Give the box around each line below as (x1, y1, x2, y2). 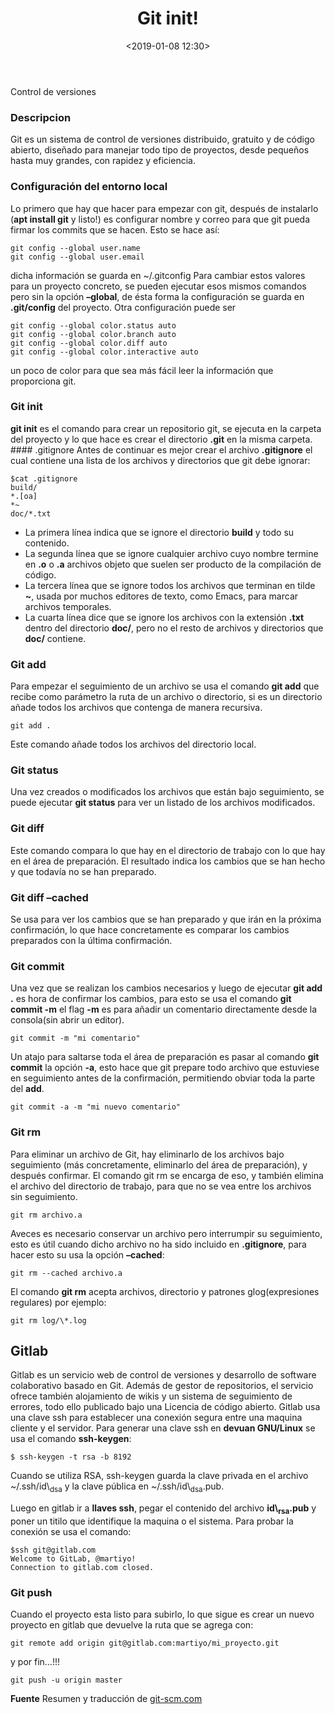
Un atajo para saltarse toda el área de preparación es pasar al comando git (10, 1051, 320, 1063)
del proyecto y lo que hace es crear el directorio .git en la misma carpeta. (10, 433, 313, 445)
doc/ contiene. (24, 632, 87, 644)
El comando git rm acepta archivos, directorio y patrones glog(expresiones (10, 1285, 320, 1297)
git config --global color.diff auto (10, 338, 168, 348)
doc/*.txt (10, 508, 52, 519)
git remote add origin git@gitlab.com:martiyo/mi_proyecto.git (10, 1638, 280, 1649)
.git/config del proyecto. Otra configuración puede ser (10, 301, 237, 313)
